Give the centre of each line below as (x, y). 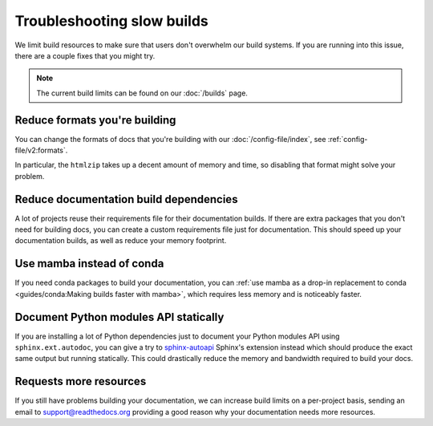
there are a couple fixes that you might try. (85, 55)
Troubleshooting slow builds (111, 21)
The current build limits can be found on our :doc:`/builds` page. (142, 93)
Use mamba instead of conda (89, 264)
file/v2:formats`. (41, 150)
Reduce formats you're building (95, 120)
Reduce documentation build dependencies (126, 199)
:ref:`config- (348, 139)
